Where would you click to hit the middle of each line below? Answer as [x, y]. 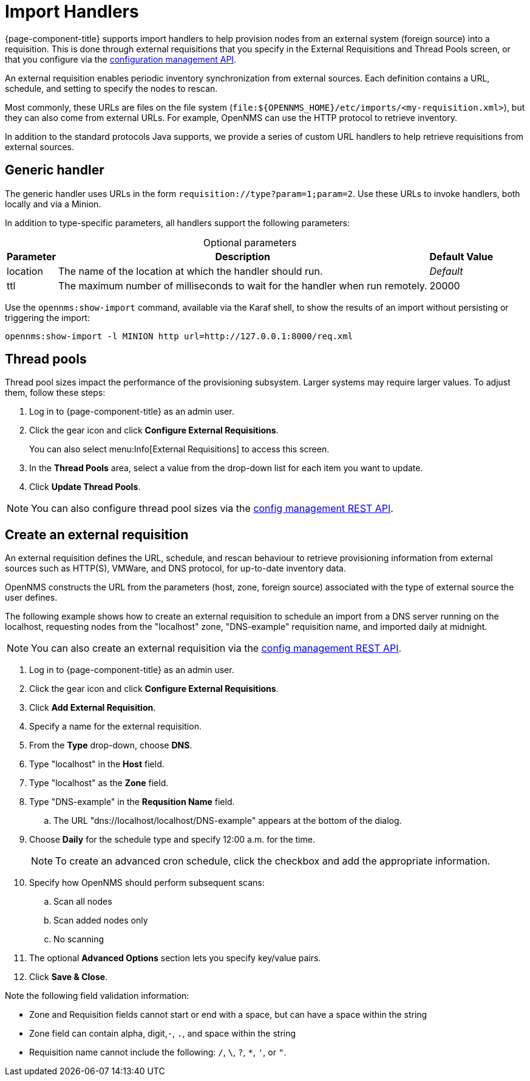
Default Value [461, 256]
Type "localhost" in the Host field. [97, 764]
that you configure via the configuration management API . [121, 59]
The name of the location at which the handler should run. [190, 271]
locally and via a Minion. [53, 204]
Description [243, 256]
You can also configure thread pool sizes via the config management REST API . [212, 509]
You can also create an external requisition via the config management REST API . [216, 648]
